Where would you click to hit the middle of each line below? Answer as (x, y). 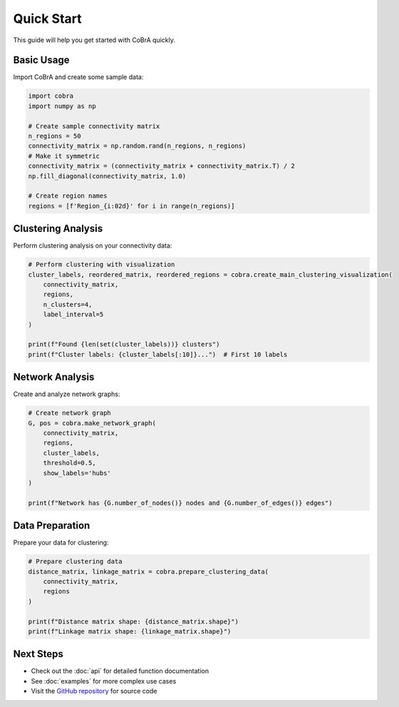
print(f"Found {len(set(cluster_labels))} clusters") (124, 345)
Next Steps (38, 654)
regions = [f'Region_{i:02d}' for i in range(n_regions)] (131, 206)
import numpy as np (62, 106)
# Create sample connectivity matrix (94, 126)
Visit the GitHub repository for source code (94, 691)
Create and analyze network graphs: (67, 394)
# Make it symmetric (64, 156)
